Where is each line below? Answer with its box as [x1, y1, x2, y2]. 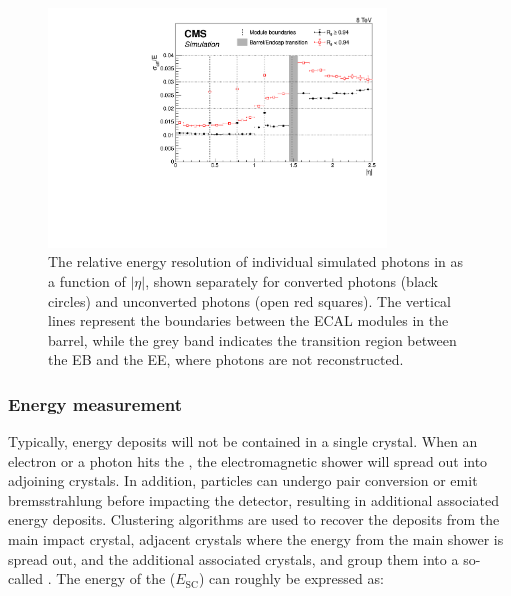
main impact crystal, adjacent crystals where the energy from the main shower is [8, 529, 504, 550]
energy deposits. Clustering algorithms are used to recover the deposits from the [8, 509, 500, 530]
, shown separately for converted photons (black [145, 270, 439, 291]
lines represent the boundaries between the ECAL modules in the [48, 310, 449, 331]
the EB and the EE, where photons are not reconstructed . [48, 349, 404, 370]
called [8, 568, 43, 589]
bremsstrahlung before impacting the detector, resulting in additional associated [8, 489, 500, 510]
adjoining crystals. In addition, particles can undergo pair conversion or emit [8, 470, 478, 491]
